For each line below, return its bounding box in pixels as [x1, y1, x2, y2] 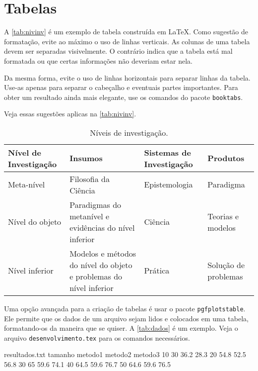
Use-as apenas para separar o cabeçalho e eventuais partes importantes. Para [4, 82, 238, 93]
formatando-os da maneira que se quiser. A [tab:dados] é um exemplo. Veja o [4, 323, 238, 333]
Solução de [207, 259, 245, 271]
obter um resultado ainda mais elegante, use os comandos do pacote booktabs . [4, 92, 243, 102]
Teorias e [207, 210, 239, 222]
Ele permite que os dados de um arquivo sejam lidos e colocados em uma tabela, [4, 313, 249, 323]
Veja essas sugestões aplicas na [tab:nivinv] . [4, 108, 136, 119]
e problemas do [69, 270, 123, 282]
